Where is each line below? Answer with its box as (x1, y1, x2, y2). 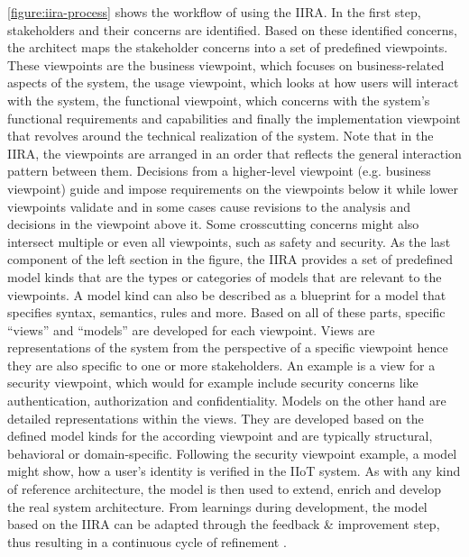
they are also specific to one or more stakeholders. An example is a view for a (7, 355, 436, 374)
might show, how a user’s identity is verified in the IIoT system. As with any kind (7, 461, 461, 480)
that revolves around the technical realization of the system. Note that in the (7, 126, 434, 145)
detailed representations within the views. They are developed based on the (7, 408, 424, 427)
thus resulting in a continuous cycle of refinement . (7, 532, 287, 551)
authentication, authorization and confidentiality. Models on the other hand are (7, 391, 446, 410)
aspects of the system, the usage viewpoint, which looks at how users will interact (7, 73, 459, 92)
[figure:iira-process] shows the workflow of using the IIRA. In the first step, (7, 3, 421, 21)
